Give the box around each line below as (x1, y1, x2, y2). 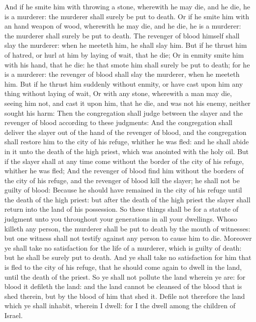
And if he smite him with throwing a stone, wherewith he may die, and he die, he (4, 1, 250, 11)
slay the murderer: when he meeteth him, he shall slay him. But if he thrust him (4, 40, 247, 50)
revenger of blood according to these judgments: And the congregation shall (4, 117, 232, 128)
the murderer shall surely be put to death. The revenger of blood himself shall (4, 30, 240, 40)
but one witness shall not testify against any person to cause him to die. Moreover (4, 233, 252, 243)
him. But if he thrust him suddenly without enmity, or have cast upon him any (4, 78, 243, 89)
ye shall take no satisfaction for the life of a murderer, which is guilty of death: (4, 242, 242, 253)
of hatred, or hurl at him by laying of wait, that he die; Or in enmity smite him (4, 49, 244, 60)
